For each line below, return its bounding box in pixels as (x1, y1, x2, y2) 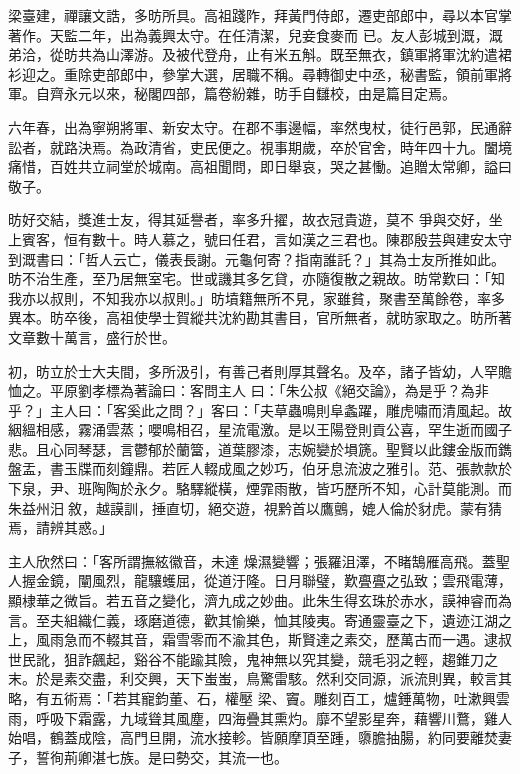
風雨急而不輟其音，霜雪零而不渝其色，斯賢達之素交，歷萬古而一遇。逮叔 (35, 629, 512, 650)
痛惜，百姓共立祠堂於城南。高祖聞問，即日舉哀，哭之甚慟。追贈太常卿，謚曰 (8, 156, 512, 177)
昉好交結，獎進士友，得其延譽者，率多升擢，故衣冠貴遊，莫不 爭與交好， (8, 209, 489, 230)
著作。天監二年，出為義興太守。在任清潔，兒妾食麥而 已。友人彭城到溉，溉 (8, 24, 503, 45)
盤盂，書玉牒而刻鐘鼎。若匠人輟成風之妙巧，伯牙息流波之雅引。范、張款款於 (8, 458, 512, 479)
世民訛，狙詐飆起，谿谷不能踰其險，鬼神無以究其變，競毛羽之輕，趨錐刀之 (8, 648, 498, 669)
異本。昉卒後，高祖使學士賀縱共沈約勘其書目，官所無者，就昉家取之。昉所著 (8, 307, 512, 328)
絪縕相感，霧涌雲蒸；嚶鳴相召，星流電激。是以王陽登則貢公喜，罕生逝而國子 (8, 419, 512, 440)
